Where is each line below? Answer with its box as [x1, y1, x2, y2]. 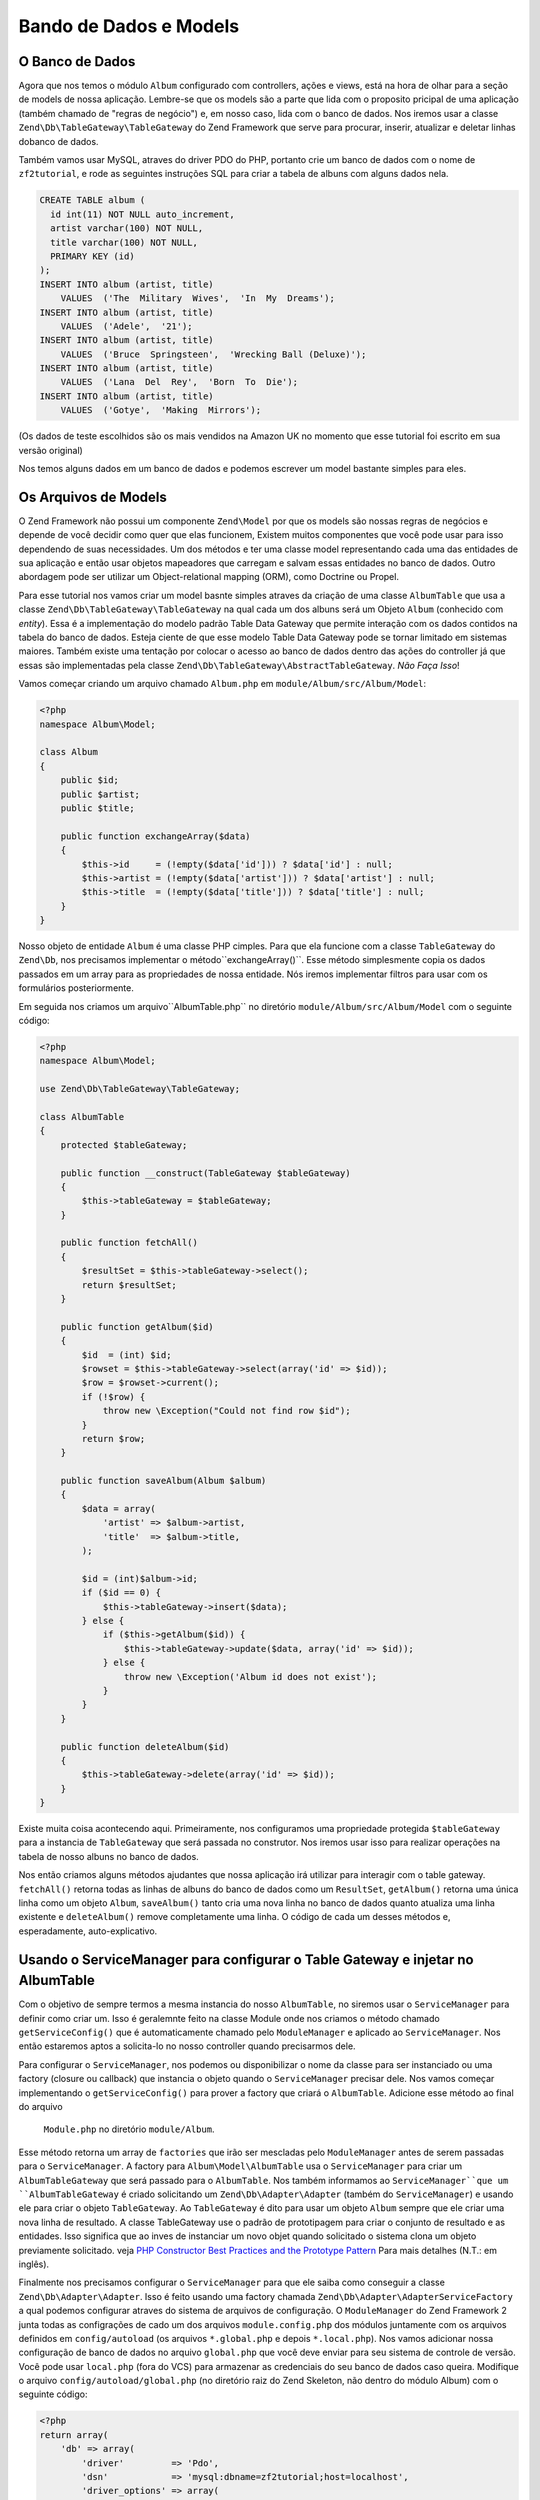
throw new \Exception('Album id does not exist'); [123, 1671, 378, 1682]
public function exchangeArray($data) [60, 830, 251, 842]
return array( [39, 2429, 109, 2440]
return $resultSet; [81, 1279, 177, 1290]
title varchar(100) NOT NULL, [50, 236, 199, 248]
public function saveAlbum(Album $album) [60, 1475, 267, 1487]
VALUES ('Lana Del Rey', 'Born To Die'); [60, 376, 299, 388]
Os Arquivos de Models [18, 488, 167, 505]
